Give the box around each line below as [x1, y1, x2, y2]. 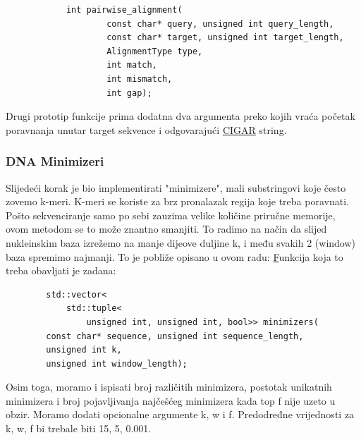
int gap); [106, 87, 152, 98]
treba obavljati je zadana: [6, 263, 116, 278]
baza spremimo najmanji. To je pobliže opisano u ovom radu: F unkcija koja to [6, 249, 343, 264]
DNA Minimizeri [6, 152, 104, 170]
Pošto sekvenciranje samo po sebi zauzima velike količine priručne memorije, [6, 207, 336, 222]
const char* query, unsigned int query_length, [106, 18, 334, 29]
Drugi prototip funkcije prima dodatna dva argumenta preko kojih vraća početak [6, 109, 355, 123]
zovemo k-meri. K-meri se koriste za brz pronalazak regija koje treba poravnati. [6, 194, 349, 209]
